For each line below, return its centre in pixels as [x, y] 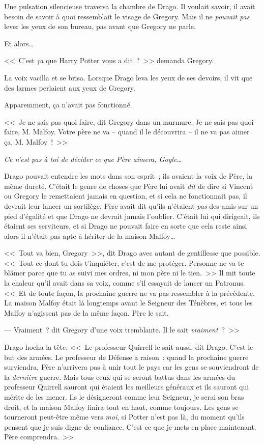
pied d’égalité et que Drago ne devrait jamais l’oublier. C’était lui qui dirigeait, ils [132, 216]
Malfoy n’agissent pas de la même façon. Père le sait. [86, 312]
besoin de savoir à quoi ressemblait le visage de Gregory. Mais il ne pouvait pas [127, 16]
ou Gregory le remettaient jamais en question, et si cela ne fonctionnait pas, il [126, 196]
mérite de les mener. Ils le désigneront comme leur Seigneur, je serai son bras [124, 397]
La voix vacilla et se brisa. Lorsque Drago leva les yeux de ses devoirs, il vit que [128, 77]
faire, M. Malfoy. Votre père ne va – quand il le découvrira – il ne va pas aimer [127, 132]
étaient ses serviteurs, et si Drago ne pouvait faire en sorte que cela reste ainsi [126, 226]
